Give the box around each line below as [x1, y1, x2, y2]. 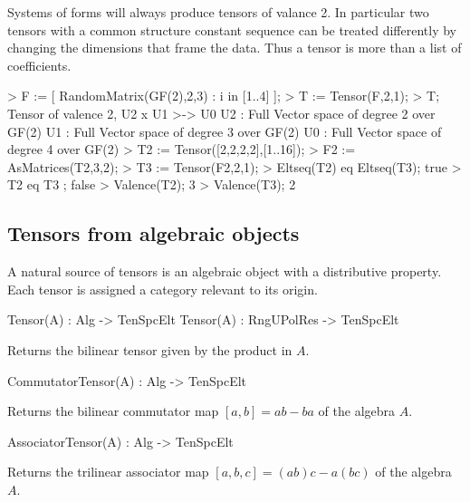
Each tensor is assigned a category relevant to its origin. [7, 279, 318, 298]
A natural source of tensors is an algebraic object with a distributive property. [7, 262, 442, 281]
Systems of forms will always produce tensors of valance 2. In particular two [7, 3, 429, 21]
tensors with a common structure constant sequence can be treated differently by [7, 20, 456, 39]
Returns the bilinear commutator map [7, 401, 219, 420]
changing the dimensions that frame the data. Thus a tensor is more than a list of [7, 38, 462, 57]
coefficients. [7, 55, 72, 74]
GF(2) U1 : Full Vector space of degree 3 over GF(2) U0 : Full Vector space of [7, 121, 442, 140]
